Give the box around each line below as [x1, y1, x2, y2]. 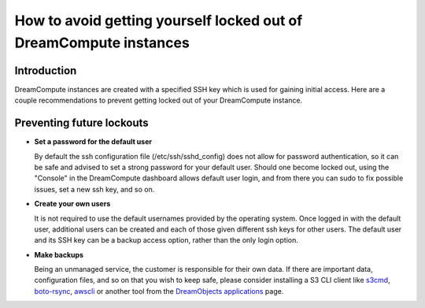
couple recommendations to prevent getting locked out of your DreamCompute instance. [14, 95, 303, 106]
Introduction [14, 64, 77, 77]
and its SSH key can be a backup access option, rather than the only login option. [34, 236, 298, 245]
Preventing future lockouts [14, 117, 149, 130]
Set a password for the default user [34, 137, 153, 147]
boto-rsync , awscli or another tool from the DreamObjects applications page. [34, 286, 284, 295]
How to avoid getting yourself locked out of [14, 12, 303, 29]
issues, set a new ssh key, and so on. [34, 184, 155, 194]
